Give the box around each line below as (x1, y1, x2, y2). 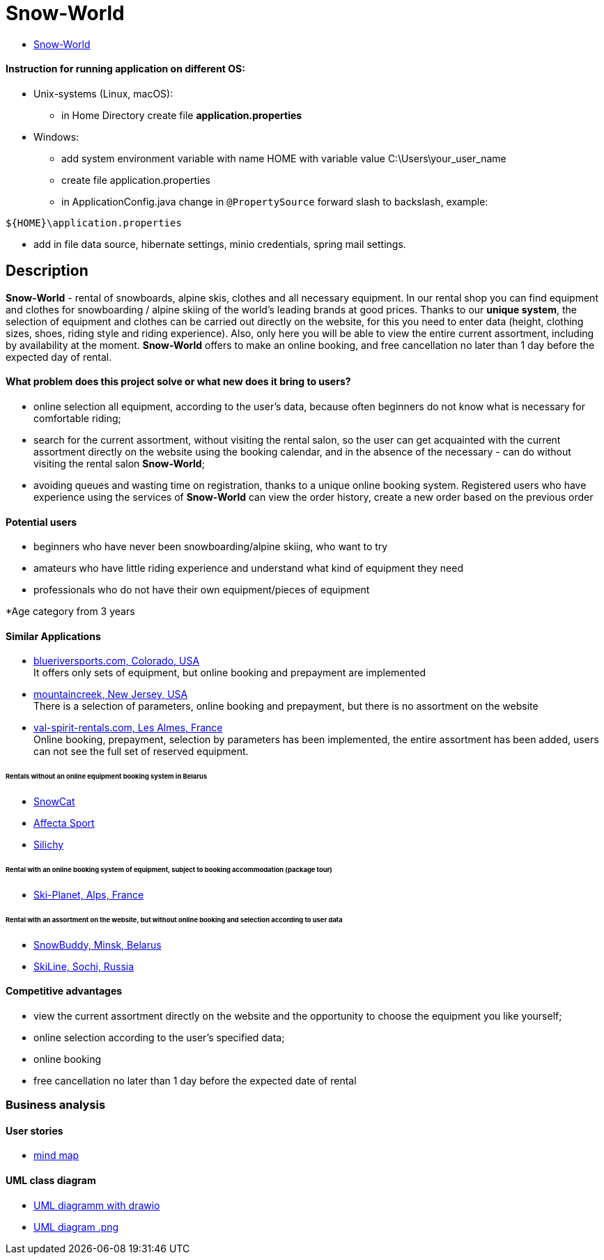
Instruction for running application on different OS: (6, 63, 245, 75)
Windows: (33, 130, 79, 143)
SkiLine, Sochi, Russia (33, 960, 134, 972)
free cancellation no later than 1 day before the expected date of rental (33, 1074, 357, 1087)
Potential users (6, 515, 77, 528)
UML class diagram (6, 1174, 96, 1186)
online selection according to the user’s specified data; (33, 1031, 285, 1043)
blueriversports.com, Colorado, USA (33, 655, 200, 667)
